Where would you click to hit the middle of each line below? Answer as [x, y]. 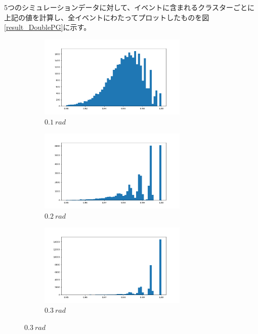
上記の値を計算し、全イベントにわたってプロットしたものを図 [107, 17]
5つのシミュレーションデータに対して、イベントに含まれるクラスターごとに [130, 7]
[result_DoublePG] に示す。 [48, 27]
